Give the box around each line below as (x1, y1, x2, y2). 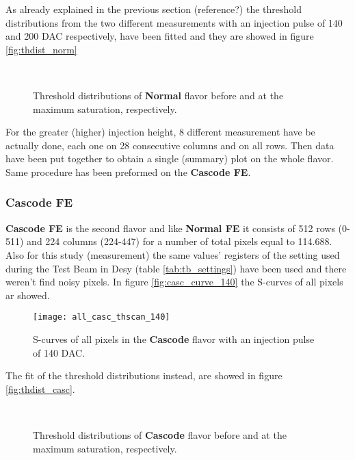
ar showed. (5, 287, 50, 302)
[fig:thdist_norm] (5, 42, 77, 56)
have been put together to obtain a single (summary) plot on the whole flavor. (5, 151, 334, 166)
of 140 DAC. (33, 345, 86, 359)
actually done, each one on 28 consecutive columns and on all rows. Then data (5, 138, 334, 152)
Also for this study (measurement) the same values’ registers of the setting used (5, 247, 340, 261)
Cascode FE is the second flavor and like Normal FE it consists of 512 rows (5, 220, 335, 235)
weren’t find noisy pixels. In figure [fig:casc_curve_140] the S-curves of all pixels (5, 274, 343, 289)
